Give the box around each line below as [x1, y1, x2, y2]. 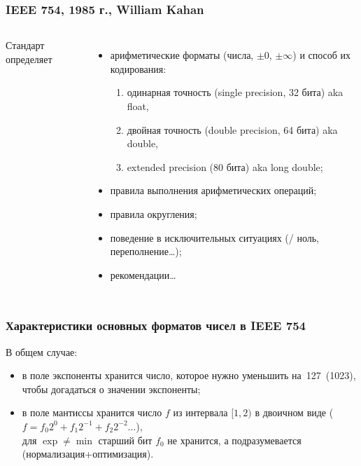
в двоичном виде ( [255, 405, 334, 420]
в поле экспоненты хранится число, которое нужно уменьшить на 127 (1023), [22, 368, 356, 383]
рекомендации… [110, 267, 176, 282]
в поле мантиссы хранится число [22, 405, 162, 420]
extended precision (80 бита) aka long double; [127, 159, 323, 174]
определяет [6, 51, 52, 66]
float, [127, 99, 149, 113]
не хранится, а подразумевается [167, 432, 302, 447]
